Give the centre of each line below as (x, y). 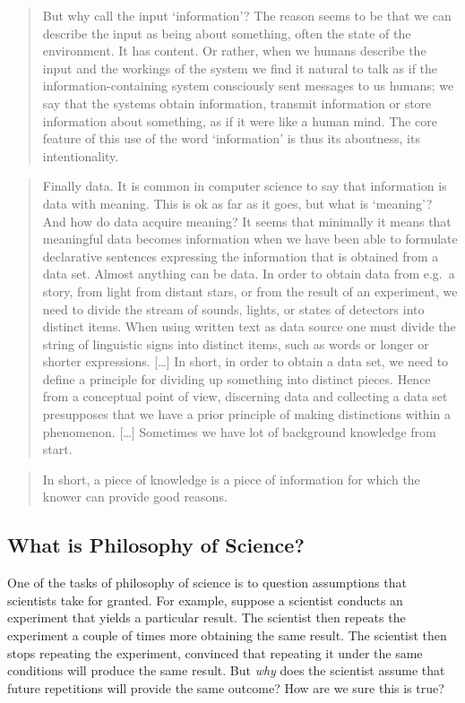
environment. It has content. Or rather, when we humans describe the (234, 51)
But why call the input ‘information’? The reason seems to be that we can (247, 15)
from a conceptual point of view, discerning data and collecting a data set (245, 396)
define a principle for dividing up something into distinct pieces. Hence (237, 378)
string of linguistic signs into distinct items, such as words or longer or (236, 343)
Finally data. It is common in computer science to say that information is (245, 186)
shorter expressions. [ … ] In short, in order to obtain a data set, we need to (245, 361)
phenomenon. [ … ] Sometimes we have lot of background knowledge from (239, 431)
